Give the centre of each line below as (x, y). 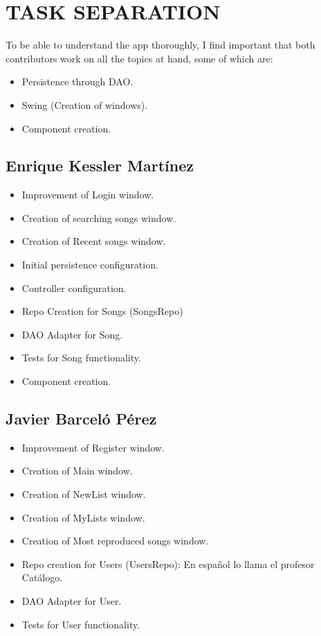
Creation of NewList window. (84, 494)
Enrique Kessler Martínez (100, 165)
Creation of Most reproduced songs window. (115, 541)
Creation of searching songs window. (99, 217)
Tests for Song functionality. (81, 358)
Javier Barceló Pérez (81, 419)
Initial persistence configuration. (90, 265)
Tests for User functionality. (81, 624)
